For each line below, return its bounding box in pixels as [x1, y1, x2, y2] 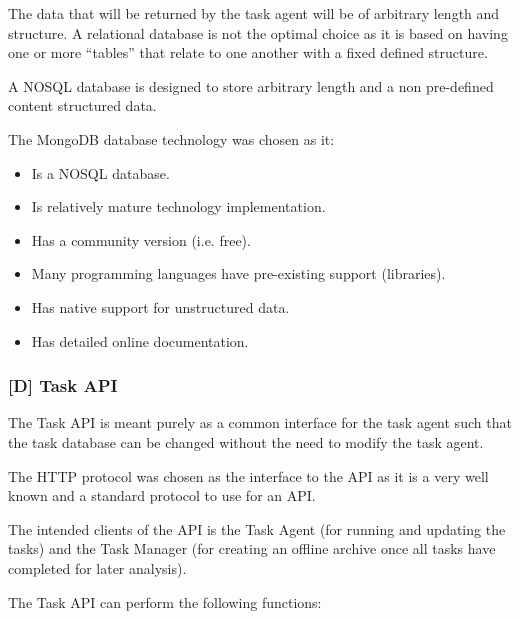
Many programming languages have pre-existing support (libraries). [31, 263, 446, 284]
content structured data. [8, 95, 157, 116]
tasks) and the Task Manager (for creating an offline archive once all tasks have [8, 538, 496, 559]
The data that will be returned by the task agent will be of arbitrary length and [8, 3, 500, 23]
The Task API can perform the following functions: [8, 591, 322, 612]
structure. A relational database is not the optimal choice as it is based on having [8, 22, 508, 43]
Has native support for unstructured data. [31, 296, 290, 317]
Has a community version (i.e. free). [31, 229, 251, 250]
